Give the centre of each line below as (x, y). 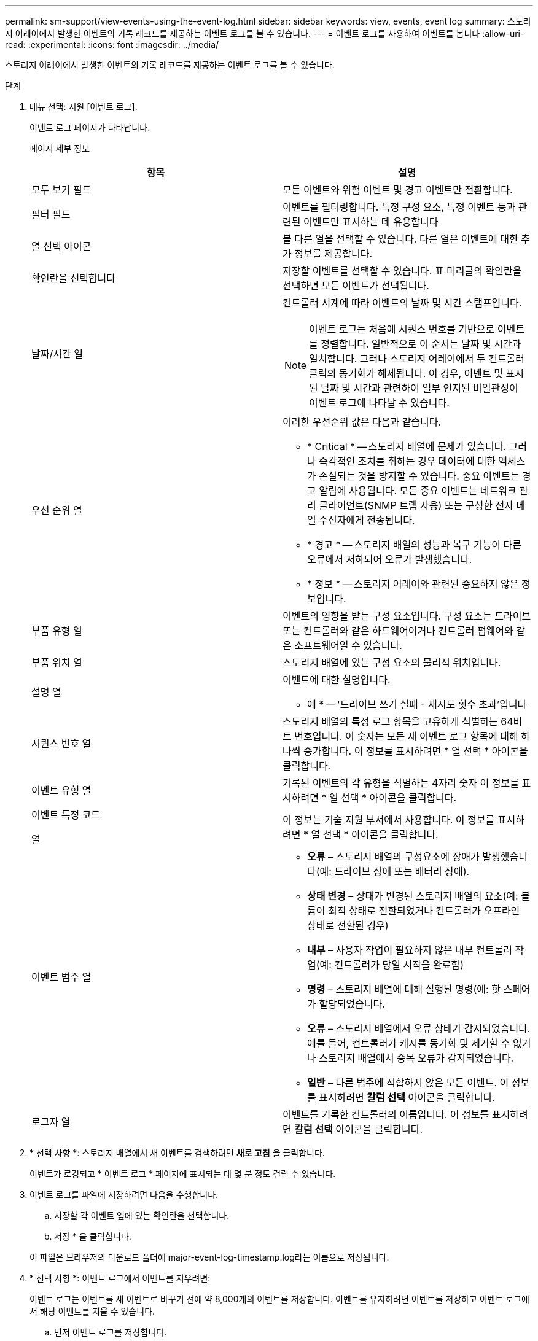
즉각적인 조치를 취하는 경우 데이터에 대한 (407, 461)
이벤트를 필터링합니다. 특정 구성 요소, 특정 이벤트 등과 (399, 207)
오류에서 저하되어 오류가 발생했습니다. (390, 559)
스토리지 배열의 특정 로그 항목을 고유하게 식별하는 (390, 721)
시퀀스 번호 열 (61, 744)
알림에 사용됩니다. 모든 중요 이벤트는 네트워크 (418, 491)
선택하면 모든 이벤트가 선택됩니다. (356, 286)
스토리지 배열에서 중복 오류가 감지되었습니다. (416, 1058)
